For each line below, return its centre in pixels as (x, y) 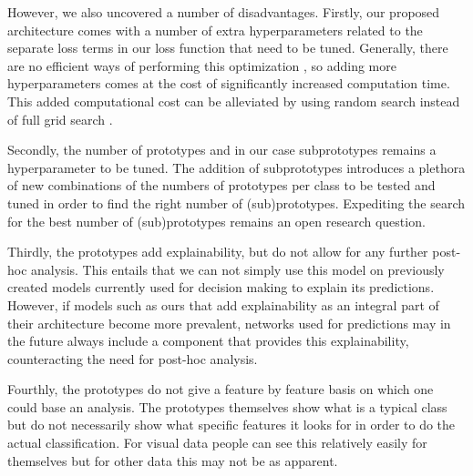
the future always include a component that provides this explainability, (208, 341)
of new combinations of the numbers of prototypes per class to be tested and (221, 185)
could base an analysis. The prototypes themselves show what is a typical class (227, 406)
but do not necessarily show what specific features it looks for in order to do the (231, 425)
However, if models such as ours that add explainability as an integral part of (223, 304)
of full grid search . (60, 119)
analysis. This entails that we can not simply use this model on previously (238, 269)
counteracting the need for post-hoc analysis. (133, 358)
